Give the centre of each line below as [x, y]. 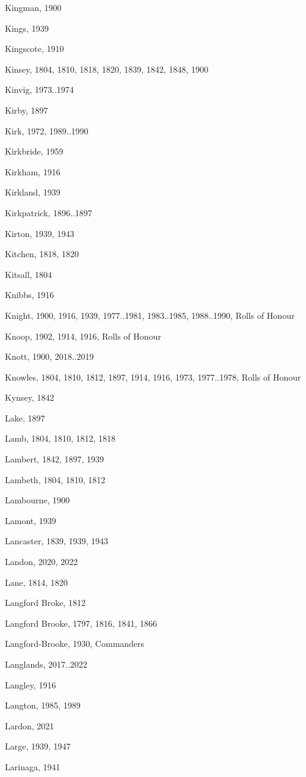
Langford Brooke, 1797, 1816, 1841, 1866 [81, 623]
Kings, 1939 [27, 28]
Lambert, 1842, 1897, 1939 [55, 459]
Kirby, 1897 [27, 110]
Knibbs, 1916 [30, 295]
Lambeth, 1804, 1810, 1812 [55, 479]
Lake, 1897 [25, 418]
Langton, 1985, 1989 [43, 705]
